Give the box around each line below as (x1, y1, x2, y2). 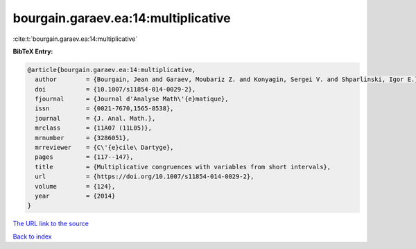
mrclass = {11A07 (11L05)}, (35, 124, 153, 132)
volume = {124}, (35, 182, 116, 190)
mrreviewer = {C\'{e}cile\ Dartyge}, (35, 144, 174, 152)
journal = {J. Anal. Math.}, (35, 114, 156, 122)
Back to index (12, 232, 52, 241)
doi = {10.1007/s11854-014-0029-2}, (35, 85, 196, 93)
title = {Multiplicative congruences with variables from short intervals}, (35, 163, 331, 171)
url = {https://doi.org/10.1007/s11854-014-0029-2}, (35, 173, 254, 180)
